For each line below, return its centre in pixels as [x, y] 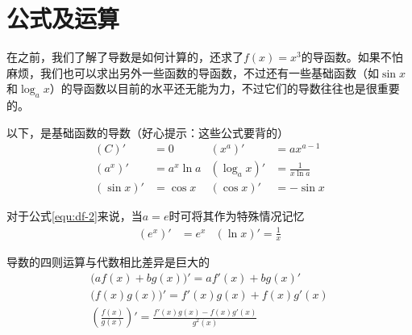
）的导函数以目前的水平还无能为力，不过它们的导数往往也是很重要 [225, 88]
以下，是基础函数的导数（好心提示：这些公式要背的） [148, 132]
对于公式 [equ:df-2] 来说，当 [75, 216]
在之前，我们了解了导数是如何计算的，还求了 [125, 57]
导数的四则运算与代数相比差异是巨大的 [108, 262]
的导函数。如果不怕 [352, 57]
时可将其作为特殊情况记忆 [237, 216]
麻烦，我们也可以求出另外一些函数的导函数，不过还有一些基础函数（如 [193, 72]
